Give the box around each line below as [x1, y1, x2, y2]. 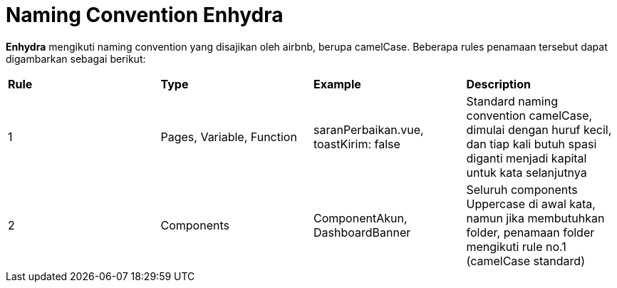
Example [313, 76, 361, 91]
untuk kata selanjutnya [466, 165, 587, 180]
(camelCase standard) [466, 253, 585, 268]
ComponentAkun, [313, 210, 408, 225]
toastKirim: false [313, 136, 400, 151]
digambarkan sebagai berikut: [6, 52, 146, 65]
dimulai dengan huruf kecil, [466, 122, 612, 137]
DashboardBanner [313, 225, 411, 240]
